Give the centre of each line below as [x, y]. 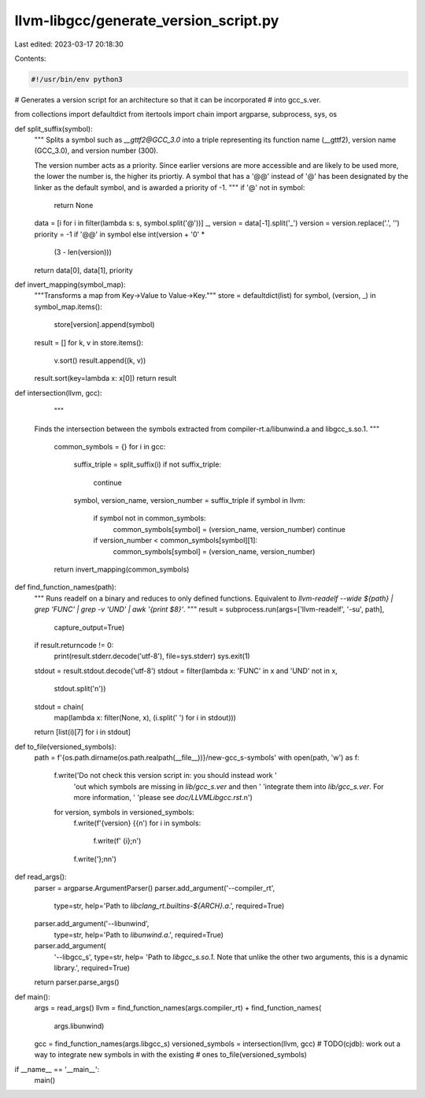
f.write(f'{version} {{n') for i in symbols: [137, 823]
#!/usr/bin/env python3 [77, 79]
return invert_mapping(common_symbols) [122, 569]
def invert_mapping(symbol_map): [70, 285]
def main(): [32, 996]
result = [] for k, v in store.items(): [89, 342]
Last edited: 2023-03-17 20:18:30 [69, 44]
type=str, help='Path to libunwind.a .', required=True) [139, 935]
